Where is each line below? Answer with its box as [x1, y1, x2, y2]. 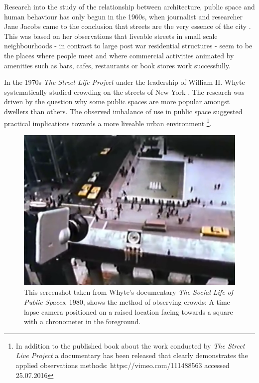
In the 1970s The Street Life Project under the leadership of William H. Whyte [4, 77, 245, 87]
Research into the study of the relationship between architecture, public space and [4, 1, 255, 11]
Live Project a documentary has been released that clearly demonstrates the [15, 350, 248, 361]
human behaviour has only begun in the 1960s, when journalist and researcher [4, 11, 243, 21]
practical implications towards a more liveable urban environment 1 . [4, 116, 212, 128]
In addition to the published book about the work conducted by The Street [15, 340, 245, 351]
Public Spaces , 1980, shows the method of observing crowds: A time [24, 296, 230, 307]
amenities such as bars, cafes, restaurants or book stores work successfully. [4, 60, 231, 70]
